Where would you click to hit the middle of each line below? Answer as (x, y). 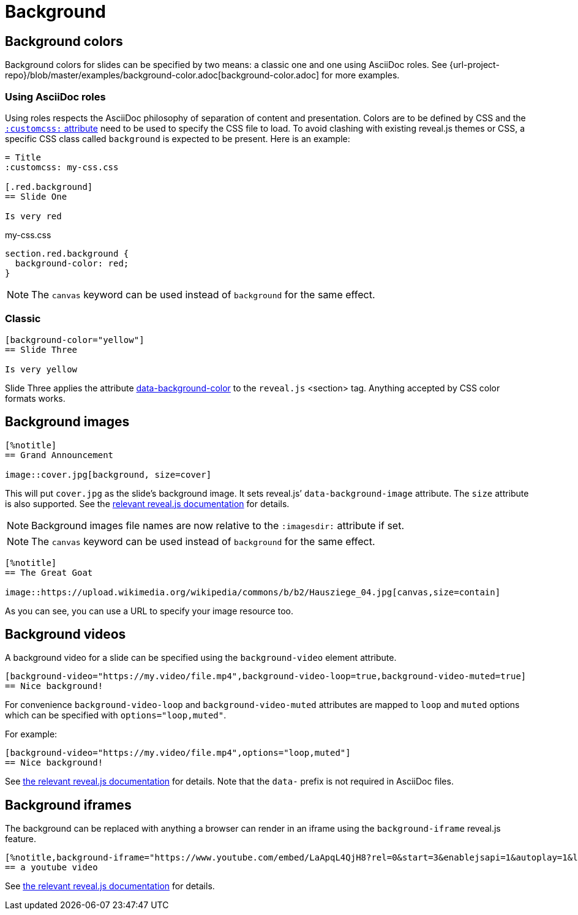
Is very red (33, 216)
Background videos (66, 634)
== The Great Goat (49, 572)
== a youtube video (51, 868)
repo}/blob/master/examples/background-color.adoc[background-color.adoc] (162, 75)
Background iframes (68, 805)
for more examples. (361, 75)
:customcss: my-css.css (62, 167)
